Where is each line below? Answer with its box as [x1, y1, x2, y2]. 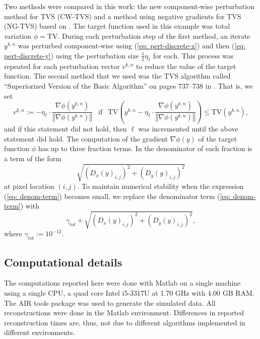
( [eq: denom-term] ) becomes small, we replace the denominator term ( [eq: [4, 190, 231, 201]
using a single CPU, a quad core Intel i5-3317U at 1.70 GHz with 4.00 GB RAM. [4, 287, 254, 298]
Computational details [4, 254, 122, 269]
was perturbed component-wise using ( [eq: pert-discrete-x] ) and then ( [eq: [18, 40, 245, 51]
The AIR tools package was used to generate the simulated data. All [4, 297, 216, 308]
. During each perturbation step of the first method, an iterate [57, 30, 250, 41]
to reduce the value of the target [136, 60, 236, 71]
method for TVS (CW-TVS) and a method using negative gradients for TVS [4, 11, 241, 21]
